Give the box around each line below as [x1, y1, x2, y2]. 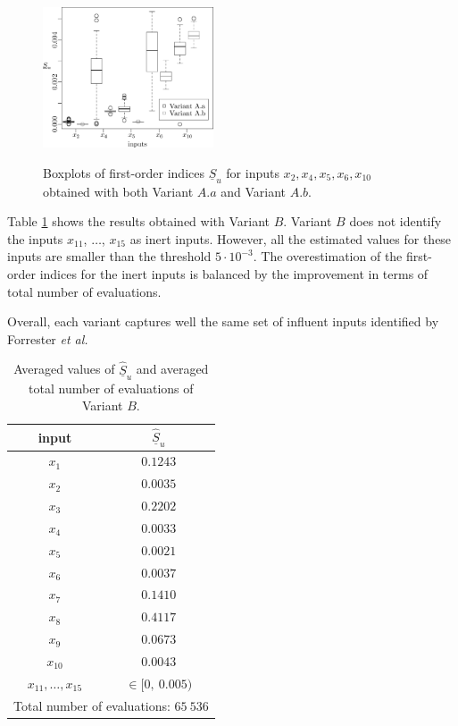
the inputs [7, 229, 63, 248]
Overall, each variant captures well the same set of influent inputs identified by [7, 312, 439, 331]
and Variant [221, 181, 287, 200]
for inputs [226, 163, 279, 181]
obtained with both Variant [43, 181, 194, 200]
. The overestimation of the [253, 247, 403, 266]
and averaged [136, 359, 209, 378]
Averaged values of [13, 359, 115, 378]
